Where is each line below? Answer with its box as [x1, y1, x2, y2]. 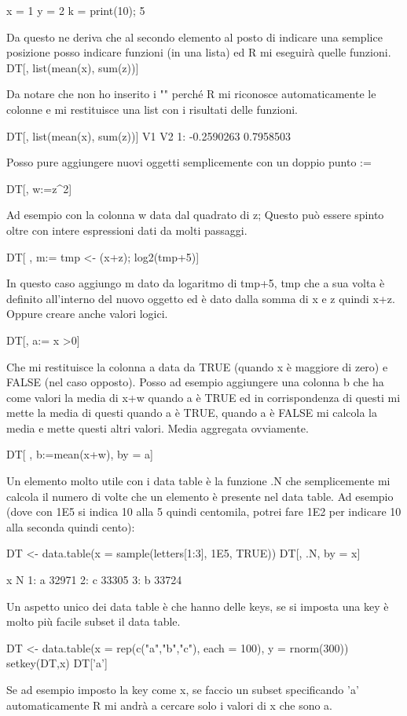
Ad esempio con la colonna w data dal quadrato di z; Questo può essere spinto [6, 206, 384, 223]
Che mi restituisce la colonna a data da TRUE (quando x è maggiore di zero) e [6, 358, 388, 374]
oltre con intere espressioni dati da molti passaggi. [6, 221, 247, 238]
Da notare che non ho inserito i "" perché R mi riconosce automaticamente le [6, 86, 376, 102]
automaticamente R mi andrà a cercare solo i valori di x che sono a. [6, 696, 333, 713]
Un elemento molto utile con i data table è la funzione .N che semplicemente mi [6, 473, 390, 489]
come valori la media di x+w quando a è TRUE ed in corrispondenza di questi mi [6, 389, 401, 405]
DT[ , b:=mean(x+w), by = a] [6, 446, 153, 462]
